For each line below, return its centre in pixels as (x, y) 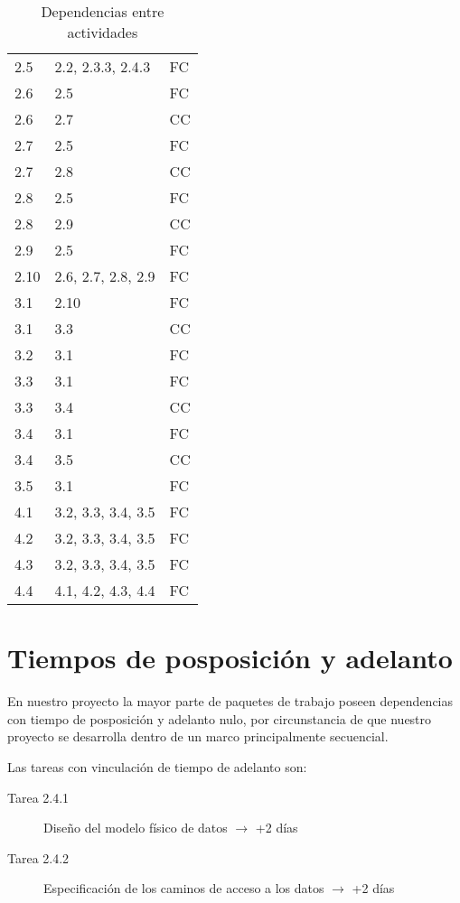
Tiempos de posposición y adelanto (230, 658)
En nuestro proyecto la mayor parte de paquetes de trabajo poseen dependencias (230, 701)
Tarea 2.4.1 (38, 797)
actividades (103, 32)
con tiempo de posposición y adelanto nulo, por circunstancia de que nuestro (220, 718)
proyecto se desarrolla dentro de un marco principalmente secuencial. (198, 736)
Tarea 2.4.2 (38, 857)
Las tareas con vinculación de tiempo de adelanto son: (157, 766)
